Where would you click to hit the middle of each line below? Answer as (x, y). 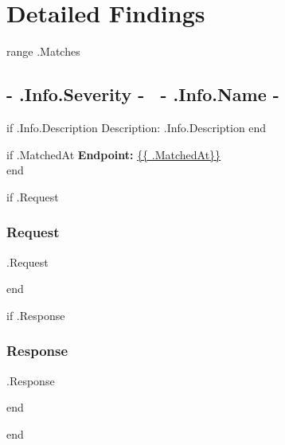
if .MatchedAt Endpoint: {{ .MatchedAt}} (114, 154)
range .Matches (43, 51)
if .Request (33, 196)
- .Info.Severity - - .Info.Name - (143, 94)
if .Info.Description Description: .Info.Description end (137, 127)
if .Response (36, 315)
